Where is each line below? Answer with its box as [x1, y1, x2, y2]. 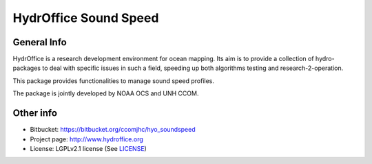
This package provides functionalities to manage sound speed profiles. [12, 76, 215, 85]
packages [12, 64, 41, 72]
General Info [12, 36, 67, 48]
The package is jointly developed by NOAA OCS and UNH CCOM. [12, 89, 199, 97]
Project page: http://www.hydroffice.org [30, 134, 144, 143]
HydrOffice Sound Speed [12, 10, 159, 25]
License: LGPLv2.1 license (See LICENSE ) [30, 144, 147, 152]
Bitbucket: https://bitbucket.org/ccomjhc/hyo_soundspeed [30, 126, 196, 134]
